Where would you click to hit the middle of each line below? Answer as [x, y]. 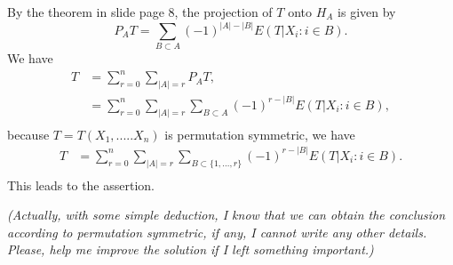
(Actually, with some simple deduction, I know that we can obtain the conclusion [226, 215]
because [28, 134]
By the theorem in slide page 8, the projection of [140, 12]
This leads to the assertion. [81, 185]
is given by [367, 12]
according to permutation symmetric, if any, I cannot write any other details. [217, 232]
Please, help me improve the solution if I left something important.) [191, 249]
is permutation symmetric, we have [260, 134]
